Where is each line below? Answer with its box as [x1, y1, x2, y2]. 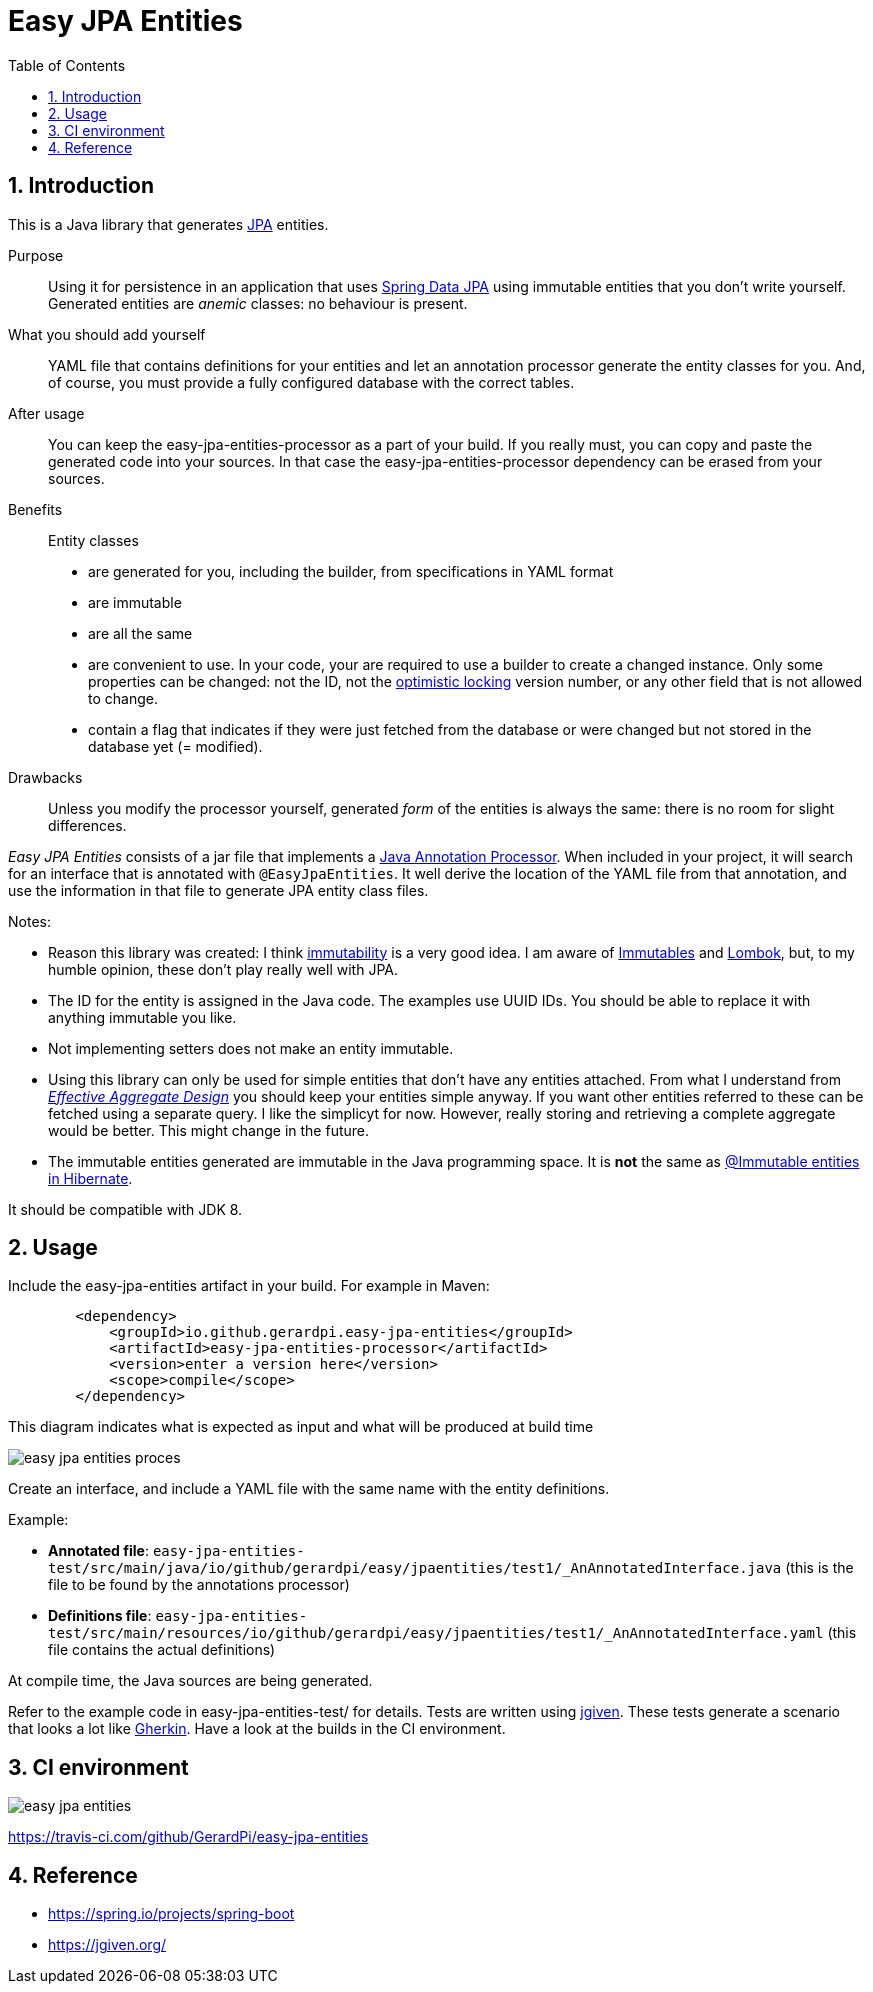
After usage [8, 404, 85, 422]
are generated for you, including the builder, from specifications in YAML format [88, 562, 614, 580]
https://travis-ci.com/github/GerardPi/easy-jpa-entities [8, 1828, 369, 1846]
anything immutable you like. [48, 1008, 237, 1026]
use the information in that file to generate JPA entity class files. [8, 881, 429, 899]
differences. [48, 816, 127, 834]
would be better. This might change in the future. [48, 1121, 370, 1139]
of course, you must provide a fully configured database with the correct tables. [48, 373, 575, 391]
